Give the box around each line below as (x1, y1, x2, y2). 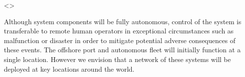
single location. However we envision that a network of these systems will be (4, 54, 231, 64)
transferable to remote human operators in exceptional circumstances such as (4, 26, 234, 36)
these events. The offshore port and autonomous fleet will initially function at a (4, 45, 241, 55)
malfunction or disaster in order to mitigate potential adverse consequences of (4, 35, 236, 45)
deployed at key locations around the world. (4, 63, 135, 74)
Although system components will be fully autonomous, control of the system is (4, 16, 242, 26)
